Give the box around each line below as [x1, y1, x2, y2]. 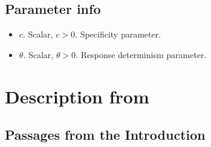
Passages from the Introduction [5, 125, 206, 144]
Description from [5, 83, 149, 108]
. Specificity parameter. [75, 28, 161, 41]
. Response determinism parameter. [76, 48, 207, 60]
